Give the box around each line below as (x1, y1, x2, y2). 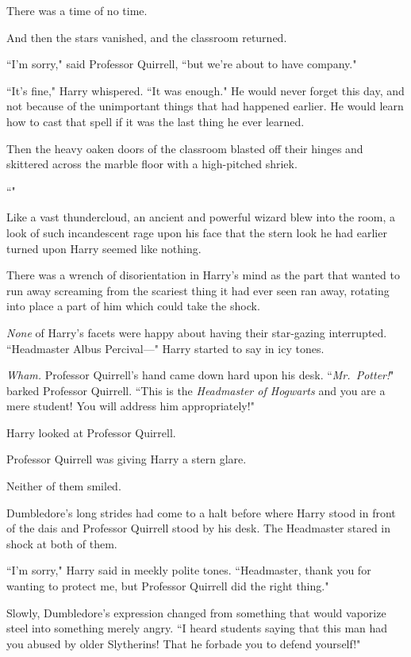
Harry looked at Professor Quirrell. (6, 424, 176, 440)
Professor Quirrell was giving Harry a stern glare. (6, 451, 247, 467)
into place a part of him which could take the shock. (6, 298, 260, 314)
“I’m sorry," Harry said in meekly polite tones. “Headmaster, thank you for (6, 562, 371, 578)
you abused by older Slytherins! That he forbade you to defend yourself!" (6, 635, 361, 651)
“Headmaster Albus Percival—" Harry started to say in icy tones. (6, 340, 325, 356)
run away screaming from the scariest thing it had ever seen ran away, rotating (6, 282, 390, 298)
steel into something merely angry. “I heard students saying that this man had (6, 620, 388, 636)
